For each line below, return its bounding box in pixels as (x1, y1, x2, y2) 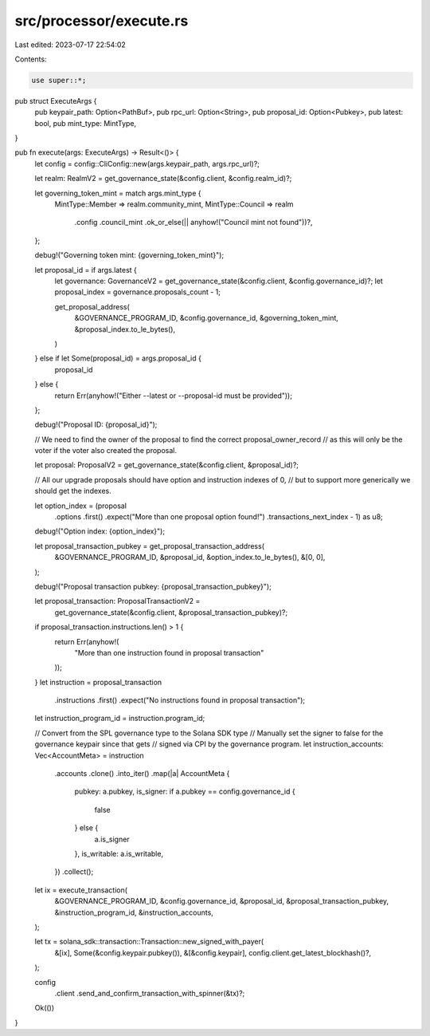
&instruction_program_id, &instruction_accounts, (54, 908, 214, 917)
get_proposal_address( (54, 301, 131, 311)
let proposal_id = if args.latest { (34, 265, 137, 274)
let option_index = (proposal (34, 501, 127, 510)
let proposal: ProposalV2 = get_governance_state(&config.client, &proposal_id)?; (34, 460, 299, 470)
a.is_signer (94, 834, 131, 844)
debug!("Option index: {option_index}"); (34, 526, 166, 536)
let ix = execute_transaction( (34, 885, 127, 895)
